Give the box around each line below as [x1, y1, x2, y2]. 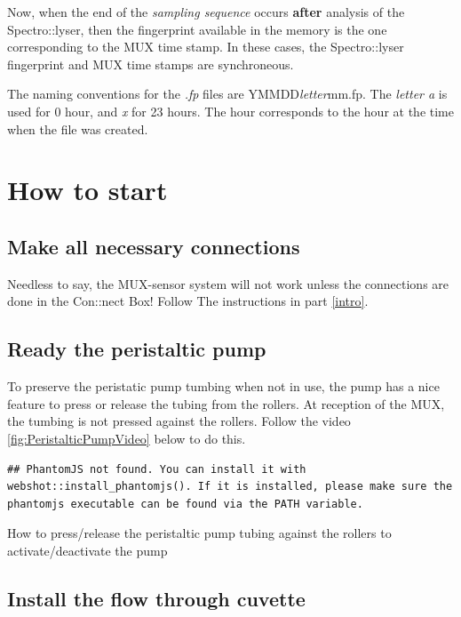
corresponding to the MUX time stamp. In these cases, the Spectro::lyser [7, 37, 404, 56]
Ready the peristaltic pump [7, 335, 266, 363]
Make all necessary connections [7, 232, 300, 260]
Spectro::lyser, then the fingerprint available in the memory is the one [7, 20, 387, 38]
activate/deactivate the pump [7, 541, 168, 559]
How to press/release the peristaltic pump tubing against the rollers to [7, 524, 392, 542]
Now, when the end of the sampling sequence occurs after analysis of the [7, 3, 405, 20]
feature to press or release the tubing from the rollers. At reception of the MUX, [7, 394, 445, 413]
